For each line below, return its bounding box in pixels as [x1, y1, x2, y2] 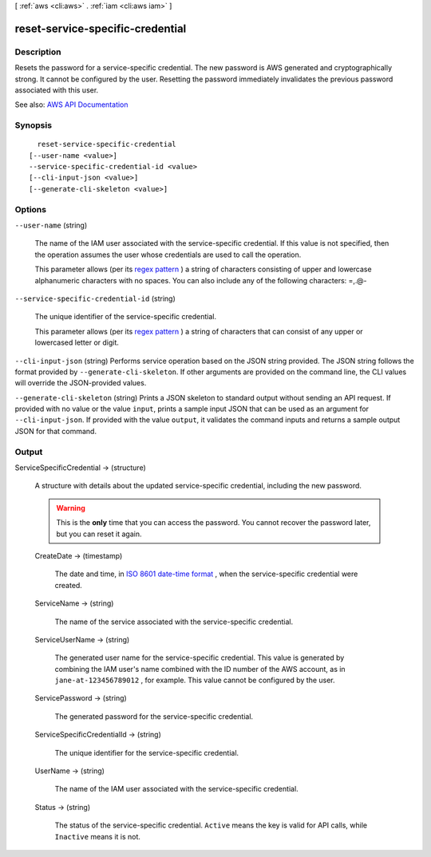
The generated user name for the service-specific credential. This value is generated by [54, 653, 345, 662]
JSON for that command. [14, 426, 97, 436]
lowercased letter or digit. [34, 338, 120, 347]
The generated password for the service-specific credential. [54, 711, 254, 721]
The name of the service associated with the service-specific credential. [54, 617, 294, 626]
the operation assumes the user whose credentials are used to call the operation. [34, 250, 302, 259]
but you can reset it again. [56, 529, 142, 539]
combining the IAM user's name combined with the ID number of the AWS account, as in [54, 664, 346, 673]
